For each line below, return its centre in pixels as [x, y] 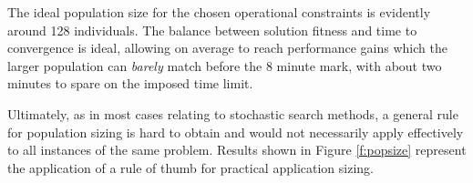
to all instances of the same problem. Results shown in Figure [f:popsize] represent [237, 150]
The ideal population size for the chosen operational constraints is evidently [219, 12]
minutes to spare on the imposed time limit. [130, 83]
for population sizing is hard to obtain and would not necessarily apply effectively [236, 132]
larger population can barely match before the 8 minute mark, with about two [225, 65]
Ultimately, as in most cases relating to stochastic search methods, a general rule [233, 113]
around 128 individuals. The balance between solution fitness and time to [212, 30]
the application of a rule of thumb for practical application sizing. [190, 167]
